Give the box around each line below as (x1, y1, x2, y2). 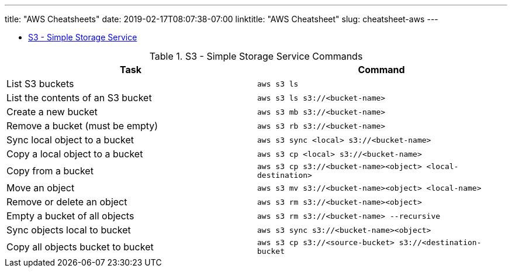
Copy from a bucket (6, 165, 94, 177)
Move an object (6, 182, 75, 194)
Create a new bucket (6, 106, 98, 118)
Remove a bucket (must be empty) (6, 120, 158, 132)
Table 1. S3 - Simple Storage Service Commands (149, 50, 363, 62)
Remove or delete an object (6, 196, 127, 208)
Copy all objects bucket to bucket (6, 241, 154, 253)
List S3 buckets (6, 78, 74, 89)
